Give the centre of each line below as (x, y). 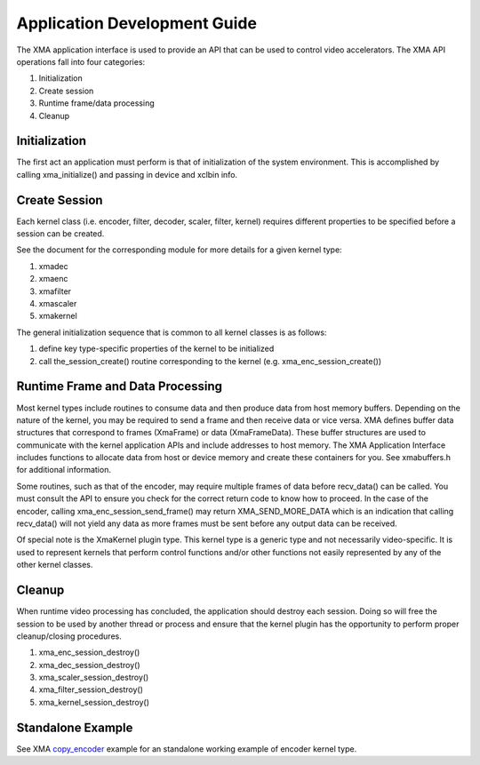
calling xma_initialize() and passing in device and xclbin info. (127, 174)
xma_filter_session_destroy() (91, 689)
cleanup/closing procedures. (69, 636)
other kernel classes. (55, 565)
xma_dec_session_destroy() (89, 665)
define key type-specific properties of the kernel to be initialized (156, 349)
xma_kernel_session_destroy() (94, 702)
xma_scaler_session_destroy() (94, 677)
